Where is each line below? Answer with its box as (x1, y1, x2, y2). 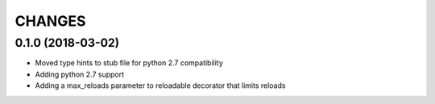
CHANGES (14, 12, 86, 30)
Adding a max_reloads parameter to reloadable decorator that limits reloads (35, 81, 286, 90)
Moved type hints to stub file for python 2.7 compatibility (35, 58, 223, 68)
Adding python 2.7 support (35, 69, 125, 79)
